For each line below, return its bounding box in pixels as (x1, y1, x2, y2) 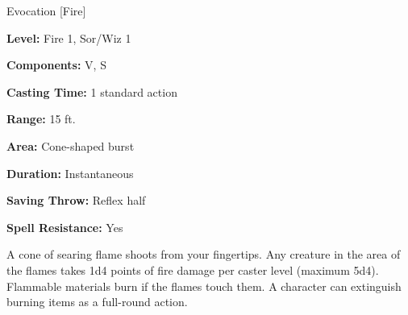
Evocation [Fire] (6, 2, 86, 19)
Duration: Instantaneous (6, 164, 134, 181)
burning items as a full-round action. (6, 293, 188, 310)
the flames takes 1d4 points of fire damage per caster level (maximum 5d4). (6, 261, 379, 278)
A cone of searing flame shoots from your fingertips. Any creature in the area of (6, 246, 401, 263)
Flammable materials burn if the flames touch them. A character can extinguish (6, 277, 402, 294)
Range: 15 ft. (6, 110, 76, 127)
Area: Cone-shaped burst (6, 137, 135, 154)
